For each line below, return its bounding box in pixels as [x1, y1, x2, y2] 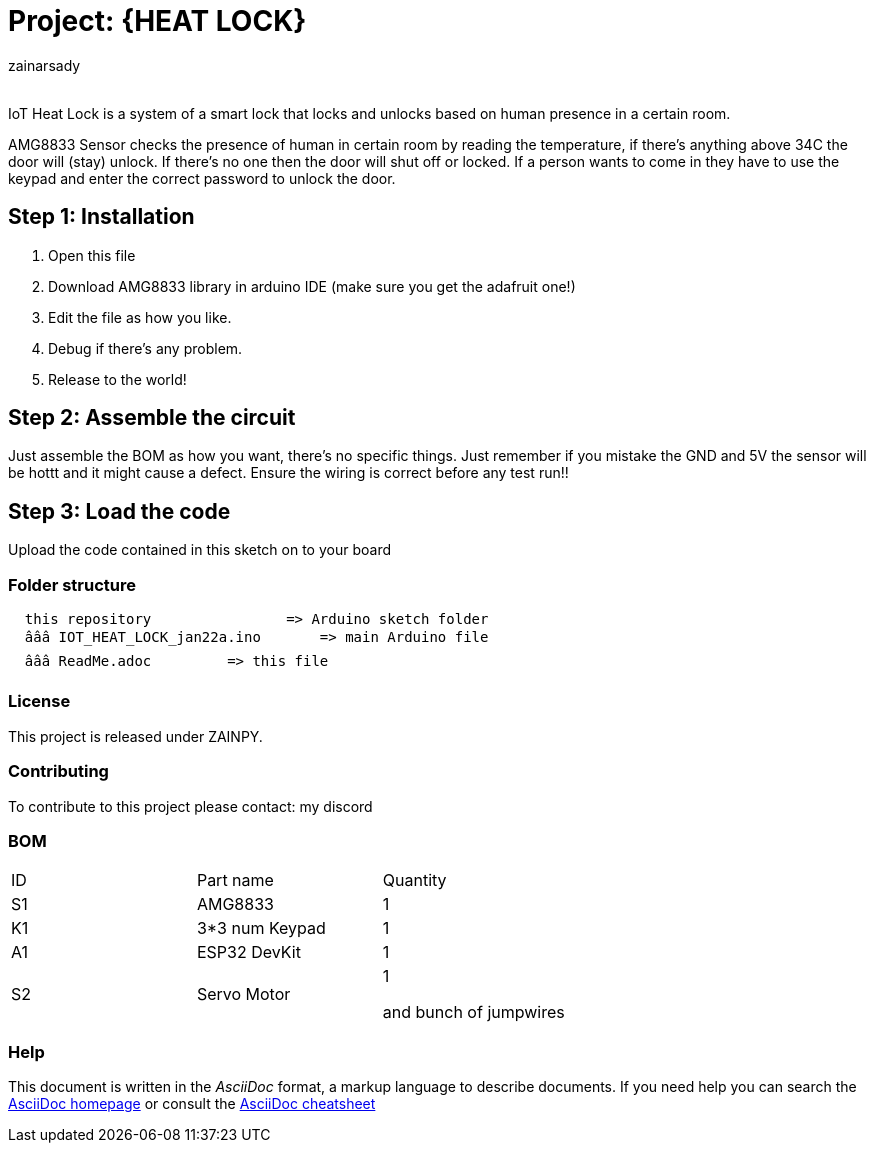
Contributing [8, 761, 109, 782]
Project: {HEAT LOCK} [8, 4, 307, 38]
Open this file [48, 246, 136, 264]
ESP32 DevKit [196, 942, 301, 963]
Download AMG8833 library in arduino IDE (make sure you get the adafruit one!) [48, 277, 576, 295]
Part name [196, 870, 274, 891]
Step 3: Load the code [8, 498, 231, 524]
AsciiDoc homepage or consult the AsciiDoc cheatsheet [8, 1095, 376, 1113]
